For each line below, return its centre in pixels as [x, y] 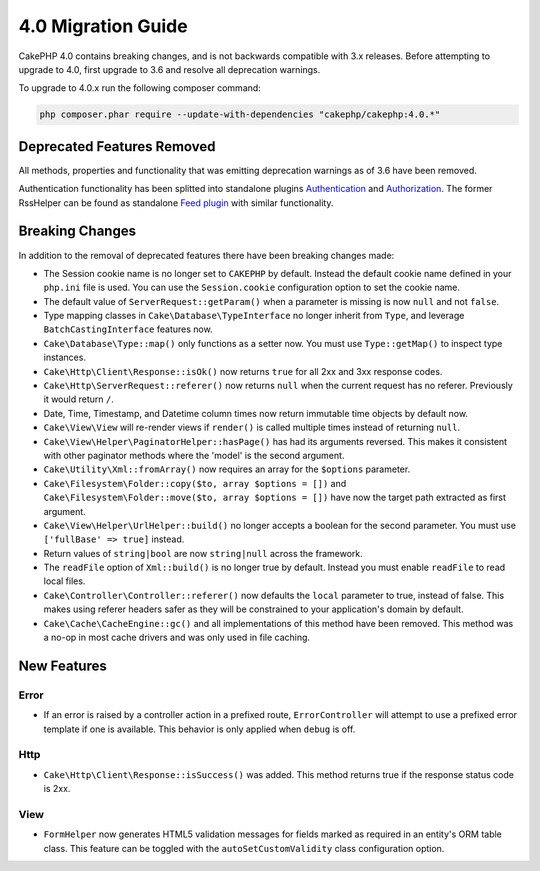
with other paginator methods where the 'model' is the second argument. [194, 455]
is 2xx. [57, 789]
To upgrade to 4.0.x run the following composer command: [140, 88]
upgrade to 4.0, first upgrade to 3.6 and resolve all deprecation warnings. [169, 69]
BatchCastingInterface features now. [128, 329]
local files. [64, 581]
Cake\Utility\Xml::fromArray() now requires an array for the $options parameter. [227, 469]
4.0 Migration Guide [103, 26]
